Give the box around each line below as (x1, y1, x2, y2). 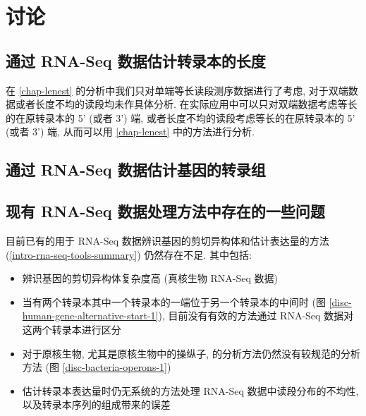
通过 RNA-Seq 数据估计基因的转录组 (6, 159, 266, 181)
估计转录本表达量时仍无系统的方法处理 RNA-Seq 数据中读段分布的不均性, (22, 383, 359, 398)
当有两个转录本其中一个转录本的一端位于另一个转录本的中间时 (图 (22, 294, 326, 309)
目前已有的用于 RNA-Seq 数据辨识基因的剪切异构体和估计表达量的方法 (6, 233, 329, 247)
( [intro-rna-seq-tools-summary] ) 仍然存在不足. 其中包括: (6, 247, 252, 262)
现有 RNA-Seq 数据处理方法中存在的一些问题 (6, 200, 325, 222)
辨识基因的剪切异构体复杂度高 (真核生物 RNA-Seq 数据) (22, 271, 279, 286)
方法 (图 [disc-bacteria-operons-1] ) (22, 360, 171, 374)
